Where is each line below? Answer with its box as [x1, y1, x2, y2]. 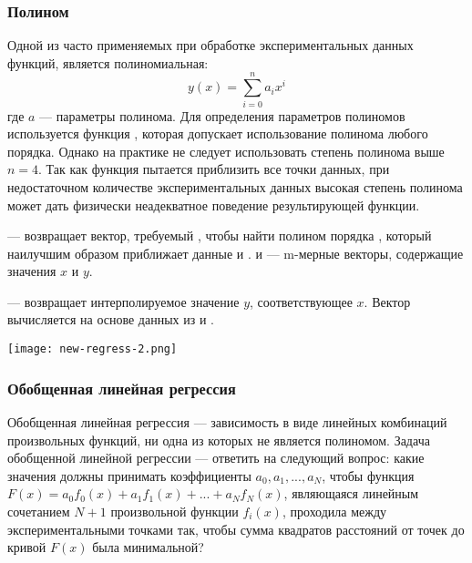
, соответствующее [250, 292, 353, 311]
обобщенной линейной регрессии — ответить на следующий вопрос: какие [7, 448, 425, 467]
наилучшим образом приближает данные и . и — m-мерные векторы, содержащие [7, 243, 464, 262]
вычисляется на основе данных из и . [7, 310, 214, 329]
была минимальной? [92, 537, 204, 557]
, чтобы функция [322, 466, 415, 485]
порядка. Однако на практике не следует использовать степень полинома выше [7, 141, 445, 160]
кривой [7, 537, 46, 557]
